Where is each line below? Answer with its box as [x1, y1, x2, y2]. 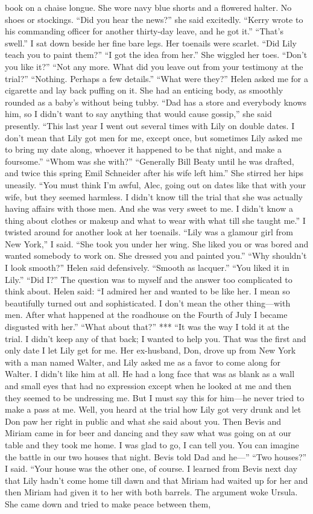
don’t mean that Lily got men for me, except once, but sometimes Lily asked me [5, 131, 302, 144]
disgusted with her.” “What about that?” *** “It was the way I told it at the [5, 320, 289, 333]
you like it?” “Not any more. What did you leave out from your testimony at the [5, 60, 303, 72]
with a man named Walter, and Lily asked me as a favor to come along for [5, 355, 280, 368]
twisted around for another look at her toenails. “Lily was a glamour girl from [5, 226, 293, 238]
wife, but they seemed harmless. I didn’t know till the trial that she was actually [5, 190, 303, 203]
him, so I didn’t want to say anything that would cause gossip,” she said [5, 107, 272, 120]
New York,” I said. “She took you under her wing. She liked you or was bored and [5, 237, 309, 250]
